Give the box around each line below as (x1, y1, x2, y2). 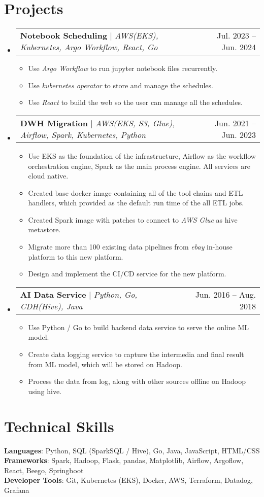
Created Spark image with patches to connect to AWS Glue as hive (28, 214, 238, 225)
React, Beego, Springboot (4, 465, 84, 475)
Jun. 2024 (221, 41, 256, 53)
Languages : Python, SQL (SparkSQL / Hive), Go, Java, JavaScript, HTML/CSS (4, 445, 260, 455)
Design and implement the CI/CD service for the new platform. (28, 268, 226, 279)
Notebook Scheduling (20, 29, 108, 42)
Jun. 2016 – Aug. (195, 288, 256, 300)
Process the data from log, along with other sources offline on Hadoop (28, 376, 246, 386)
